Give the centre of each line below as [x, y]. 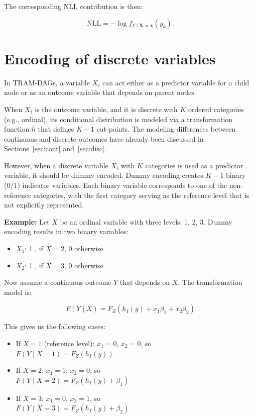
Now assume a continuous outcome [58, 282]
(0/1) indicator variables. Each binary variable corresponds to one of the [116, 185]
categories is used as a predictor [194, 165]
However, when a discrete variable [56, 165]
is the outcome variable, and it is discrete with [106, 109]
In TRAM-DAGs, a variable [47, 82]
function [17, 129]
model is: [18, 292]
